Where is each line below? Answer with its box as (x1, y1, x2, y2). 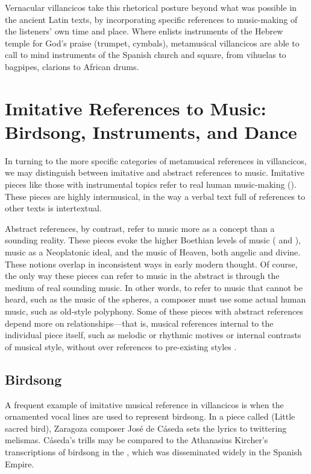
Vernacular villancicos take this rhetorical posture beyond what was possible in (5, 1, 297, 13)
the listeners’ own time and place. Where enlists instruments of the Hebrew (5, 25, 283, 37)
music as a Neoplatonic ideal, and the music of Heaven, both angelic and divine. (5, 246, 301, 258)
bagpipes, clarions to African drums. (5, 60, 139, 72)
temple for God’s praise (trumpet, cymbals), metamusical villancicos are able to (5, 36, 300, 49)
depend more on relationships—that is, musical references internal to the (5, 316, 274, 329)
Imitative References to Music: (5, 95, 266, 120)
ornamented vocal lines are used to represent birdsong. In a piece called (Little (5, 410, 295, 423)
